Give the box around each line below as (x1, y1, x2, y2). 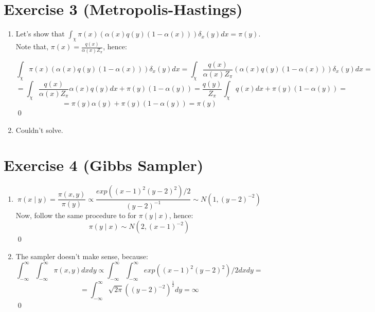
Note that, (15, 41, 49, 52)
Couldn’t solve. (15, 124, 63, 135)
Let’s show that (15, 28, 65, 39)
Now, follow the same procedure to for (15, 209, 137, 220)
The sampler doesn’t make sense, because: (15, 250, 148, 261)
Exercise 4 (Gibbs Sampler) (4, 154, 204, 175)
